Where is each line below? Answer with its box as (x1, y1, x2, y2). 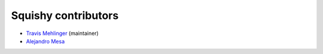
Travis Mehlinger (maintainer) (26, 30, 99, 37)
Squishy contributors (11, 9, 119, 22)
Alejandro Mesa (26, 37, 65, 45)
